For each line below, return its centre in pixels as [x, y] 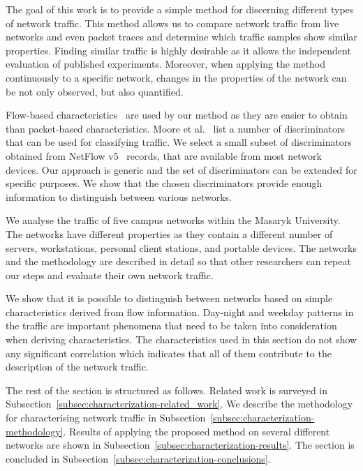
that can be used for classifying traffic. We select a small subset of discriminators [179, 142]
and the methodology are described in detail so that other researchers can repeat [178, 261]
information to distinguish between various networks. [119, 196]
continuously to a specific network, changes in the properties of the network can [176, 77]
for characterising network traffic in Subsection [106, 418]
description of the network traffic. [77, 367]
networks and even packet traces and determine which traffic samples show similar [181, 37]
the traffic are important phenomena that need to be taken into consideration [171, 326]
